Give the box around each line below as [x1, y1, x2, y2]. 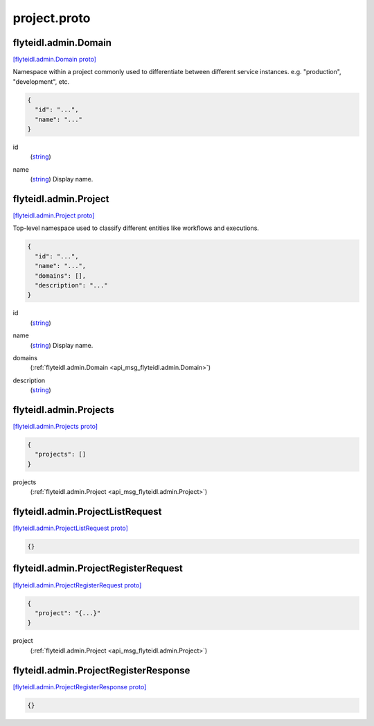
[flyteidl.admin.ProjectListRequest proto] [12, 524, 128, 533]
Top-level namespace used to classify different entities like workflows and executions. [12, 224, 260, 232]
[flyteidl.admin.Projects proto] [12, 423, 98, 431]
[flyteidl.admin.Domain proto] [12, 55, 97, 64]
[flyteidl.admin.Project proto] [12, 211, 95, 220]
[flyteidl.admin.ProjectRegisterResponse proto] [12, 682, 147, 691]
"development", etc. [12, 77, 70, 86]
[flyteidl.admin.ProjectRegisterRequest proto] [12, 581, 142, 589]
